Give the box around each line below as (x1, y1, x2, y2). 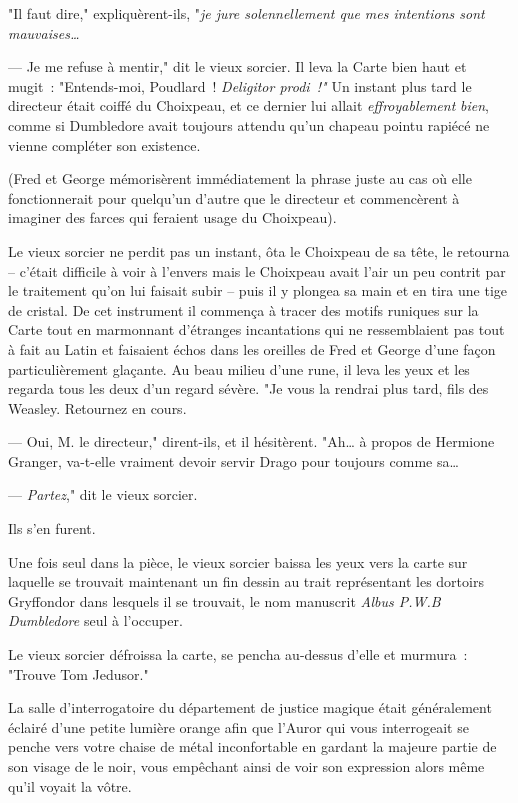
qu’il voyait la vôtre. (8, 775, 132, 796)
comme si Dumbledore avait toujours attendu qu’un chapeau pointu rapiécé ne (8, 114, 490, 135)
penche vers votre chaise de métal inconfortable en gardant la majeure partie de (8, 736, 497, 757)
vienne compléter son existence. (8, 134, 201, 155)
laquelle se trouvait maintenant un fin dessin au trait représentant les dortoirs (8, 571, 484, 592)
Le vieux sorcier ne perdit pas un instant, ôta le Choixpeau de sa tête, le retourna (8, 240, 510, 261)
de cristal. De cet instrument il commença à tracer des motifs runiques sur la (8, 299, 479, 320)
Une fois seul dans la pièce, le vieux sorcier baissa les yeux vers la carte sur (8, 551, 468, 572)
